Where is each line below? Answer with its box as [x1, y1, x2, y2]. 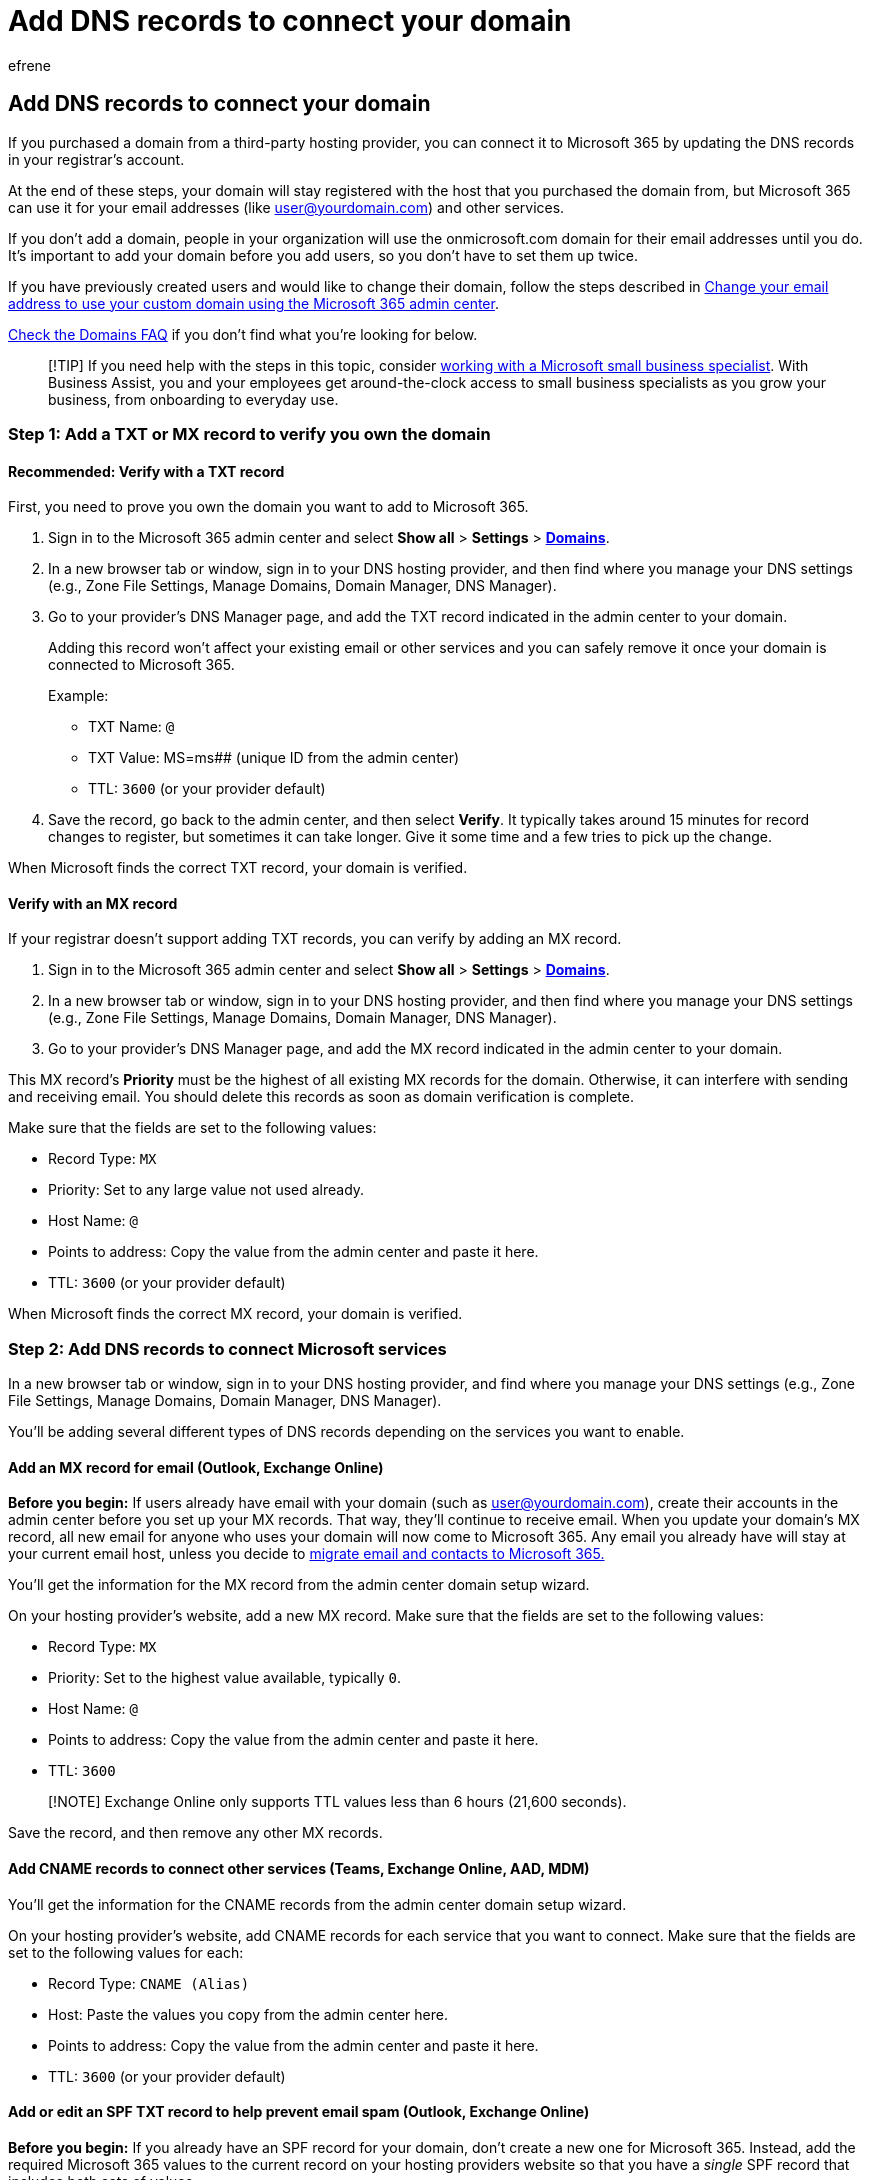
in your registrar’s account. [8, 150, 185, 168]
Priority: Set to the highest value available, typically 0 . [48, 1669, 401, 1687]
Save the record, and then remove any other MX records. [8, 1824, 383, 1842]
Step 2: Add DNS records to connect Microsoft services [8, 1338, 447, 1359]
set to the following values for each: [8, 1943, 244, 1961]
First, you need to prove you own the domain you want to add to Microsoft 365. [8, 498, 529, 516]
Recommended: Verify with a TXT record [8, 462, 285, 480]
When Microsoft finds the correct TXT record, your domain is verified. [8, 859, 468, 877]
